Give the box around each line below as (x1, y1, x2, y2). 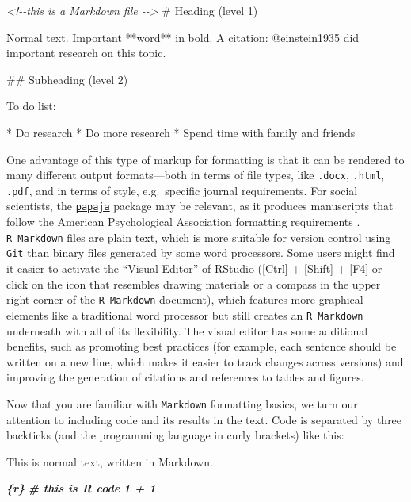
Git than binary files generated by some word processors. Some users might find (6, 244, 395, 261)
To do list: (6, 98, 56, 114)
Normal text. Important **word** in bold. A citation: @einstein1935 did (6, 29, 360, 45)
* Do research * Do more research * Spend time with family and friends (6, 124, 356, 140)
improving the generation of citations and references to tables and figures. (6, 369, 364, 385)
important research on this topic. (6, 44, 166, 61)
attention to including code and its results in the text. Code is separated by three (6, 411, 402, 427)
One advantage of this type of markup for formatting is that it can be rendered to (6, 151, 405, 167)
